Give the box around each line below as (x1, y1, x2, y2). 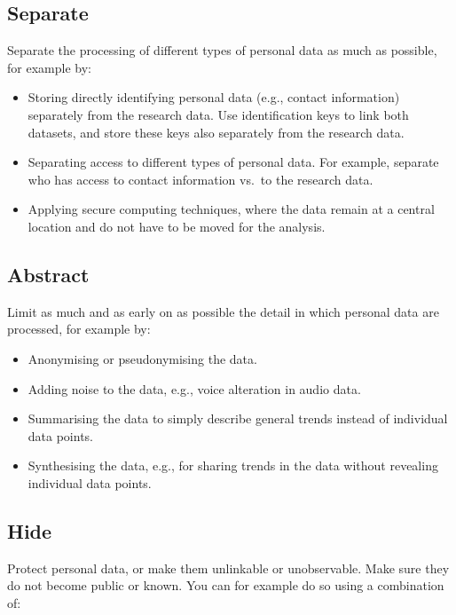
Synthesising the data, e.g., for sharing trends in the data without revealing (28, 456, 438, 475)
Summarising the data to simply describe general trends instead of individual (28, 409, 448, 428)
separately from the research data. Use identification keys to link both (28, 105, 409, 123)
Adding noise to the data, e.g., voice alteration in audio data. (28, 379, 361, 398)
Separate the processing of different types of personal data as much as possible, (7, 41, 437, 59)
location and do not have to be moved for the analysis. (28, 217, 326, 235)
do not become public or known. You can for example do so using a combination (7, 576, 444, 595)
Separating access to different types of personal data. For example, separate (28, 153, 439, 171)
